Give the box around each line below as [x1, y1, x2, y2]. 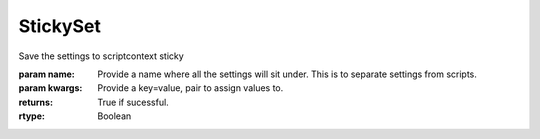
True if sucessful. [97, 96, 169, 108]
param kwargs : [18, 82, 83, 94]
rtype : [18, 110, 45, 122]
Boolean [97, 110, 132, 122]
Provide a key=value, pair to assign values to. [97, 82, 284, 94]
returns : [18, 96, 54, 108]
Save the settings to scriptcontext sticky [18, 50, 184, 62]
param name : [18, 68, 75, 80]
